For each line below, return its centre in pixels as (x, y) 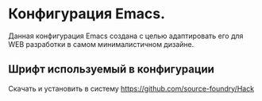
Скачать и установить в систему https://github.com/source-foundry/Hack (131, 88)
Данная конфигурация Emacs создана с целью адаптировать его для (126, 36)
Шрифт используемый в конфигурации (111, 70)
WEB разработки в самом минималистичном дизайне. (101, 44)
